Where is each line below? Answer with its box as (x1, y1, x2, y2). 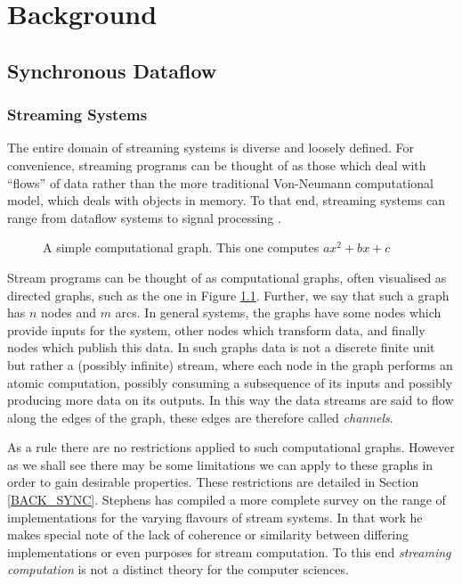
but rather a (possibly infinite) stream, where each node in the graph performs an (7, 355, 453, 374)
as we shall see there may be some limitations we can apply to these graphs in (7, 455, 434, 473)
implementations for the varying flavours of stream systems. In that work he (7, 507, 423, 526)
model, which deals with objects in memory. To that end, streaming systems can (7, 191, 446, 210)
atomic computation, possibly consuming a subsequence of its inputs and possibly (7, 373, 453, 391)
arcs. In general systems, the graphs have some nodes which (115, 303, 442, 322)
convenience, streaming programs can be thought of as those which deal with (7, 155, 426, 174)
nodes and (41, 303, 96, 322)
